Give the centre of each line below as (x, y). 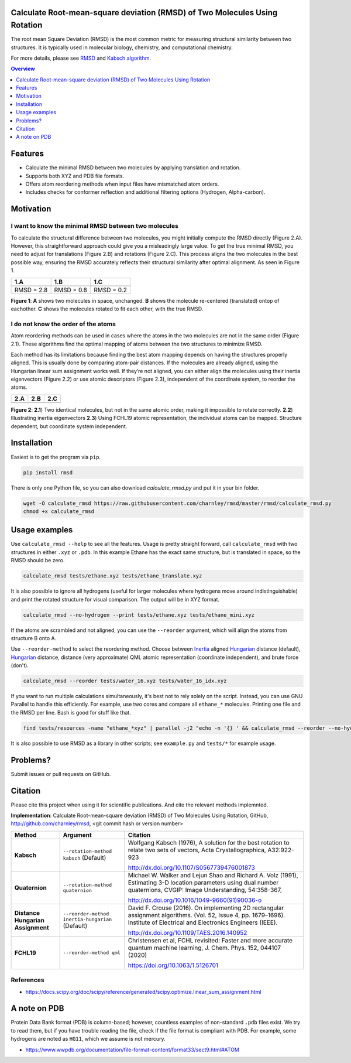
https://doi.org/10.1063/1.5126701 (173, 965)
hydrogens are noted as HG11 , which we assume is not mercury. (88, 1039)
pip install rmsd (48, 472)
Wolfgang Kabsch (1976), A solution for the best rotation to (209, 842)
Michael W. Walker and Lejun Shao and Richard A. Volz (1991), (213, 875)
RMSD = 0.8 (71, 290)
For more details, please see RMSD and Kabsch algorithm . (81, 58)
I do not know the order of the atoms (63, 324)
